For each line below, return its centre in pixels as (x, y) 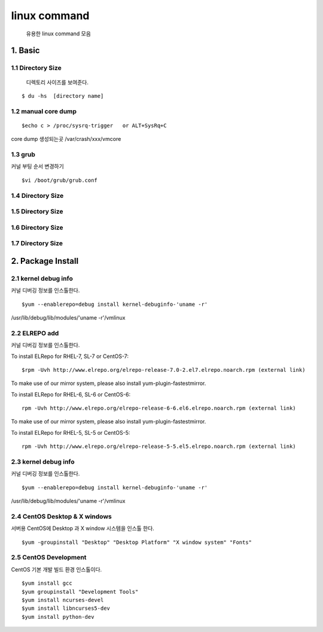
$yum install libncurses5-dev (66, 608)
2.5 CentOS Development (49, 558)
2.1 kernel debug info (42, 278)
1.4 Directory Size (37, 195)
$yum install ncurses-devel (63, 600)
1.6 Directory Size (37, 227)
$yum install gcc (47, 583)
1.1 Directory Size (36, 68)
